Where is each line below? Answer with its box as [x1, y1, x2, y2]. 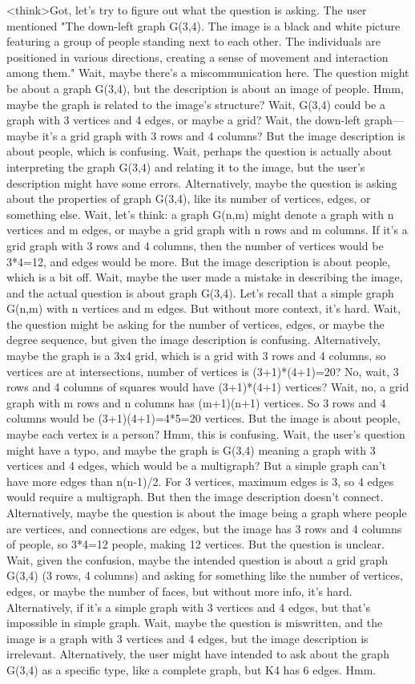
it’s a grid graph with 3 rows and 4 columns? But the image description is [42, 127, 405, 144]
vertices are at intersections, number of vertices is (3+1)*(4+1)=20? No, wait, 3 [6, 362, 399, 379]
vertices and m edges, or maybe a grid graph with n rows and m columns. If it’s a [6, 221, 408, 238]
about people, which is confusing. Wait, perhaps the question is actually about [6, 143, 393, 160]
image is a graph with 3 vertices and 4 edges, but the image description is [6, 629, 369, 646]
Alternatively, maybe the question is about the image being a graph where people [6, 504, 407, 520]
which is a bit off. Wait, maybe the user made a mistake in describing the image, [6, 269, 403, 285]
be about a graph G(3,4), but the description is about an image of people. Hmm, [6, 79, 404, 96]
